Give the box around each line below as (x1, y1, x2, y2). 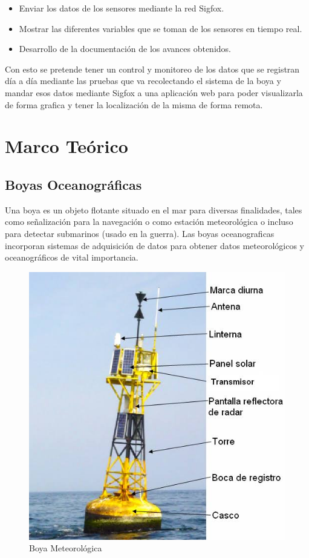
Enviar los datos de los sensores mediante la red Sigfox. (19, 2, 224, 14)
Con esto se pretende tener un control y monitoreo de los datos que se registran (5, 62, 300, 75)
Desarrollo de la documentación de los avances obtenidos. (19, 42, 231, 55)
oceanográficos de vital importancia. (5, 251, 138, 264)
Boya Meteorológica (29, 542, 102, 554)
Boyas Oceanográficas (5, 175, 142, 193)
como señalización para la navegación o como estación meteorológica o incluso (5, 215, 293, 228)
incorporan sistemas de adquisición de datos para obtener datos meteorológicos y (5, 239, 304, 251)
